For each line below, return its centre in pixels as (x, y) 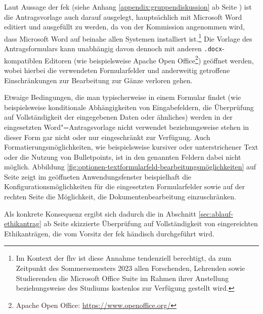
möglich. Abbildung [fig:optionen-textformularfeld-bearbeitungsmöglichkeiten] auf (130, 167)
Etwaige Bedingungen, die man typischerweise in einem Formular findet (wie (123, 97)
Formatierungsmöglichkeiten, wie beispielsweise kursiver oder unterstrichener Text (131, 147)
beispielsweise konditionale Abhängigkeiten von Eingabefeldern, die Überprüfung (129, 107)
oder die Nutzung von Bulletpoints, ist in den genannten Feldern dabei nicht (123, 156)
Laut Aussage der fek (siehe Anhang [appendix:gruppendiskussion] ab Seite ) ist (128, 7)
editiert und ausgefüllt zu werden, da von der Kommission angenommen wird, (125, 27)
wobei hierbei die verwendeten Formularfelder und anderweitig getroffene (117, 70)
